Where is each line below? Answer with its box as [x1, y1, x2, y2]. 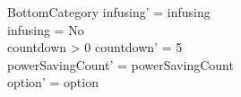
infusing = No [7, 20, 84, 39]
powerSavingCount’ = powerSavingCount [7, 55, 234, 74]
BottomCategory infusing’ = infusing [7, 3, 211, 21]
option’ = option [7, 73, 99, 92]
